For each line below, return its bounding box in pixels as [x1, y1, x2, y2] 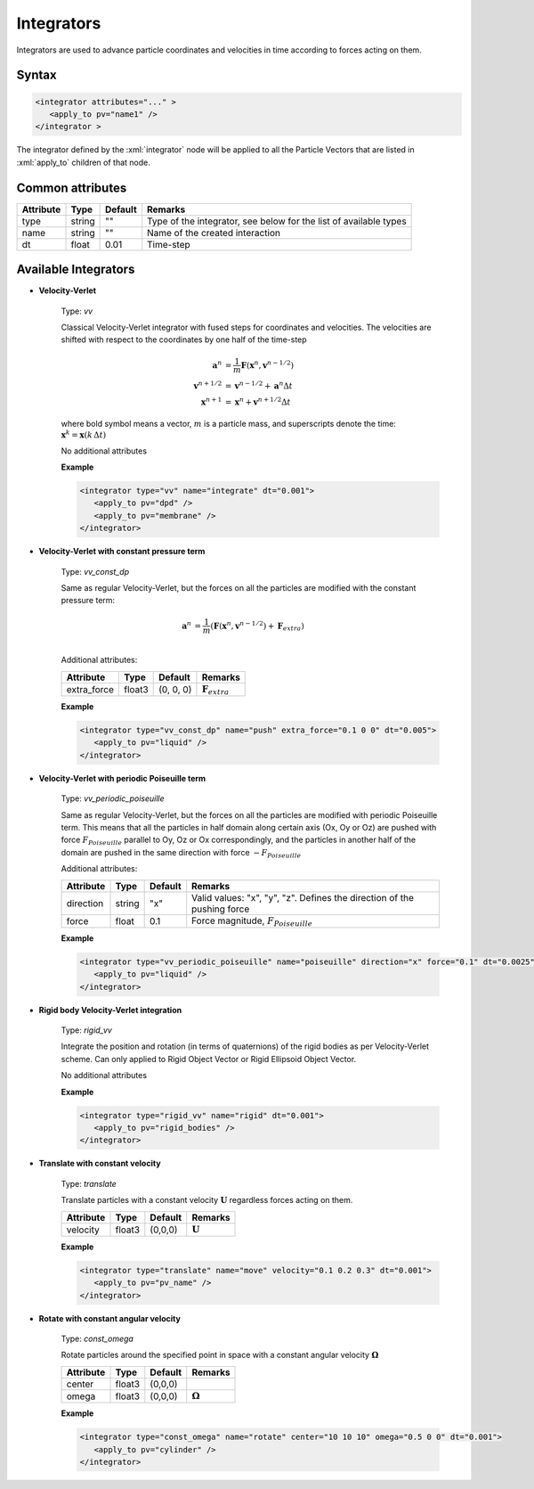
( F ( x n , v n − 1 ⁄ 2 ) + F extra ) [210, 619, 304, 633]
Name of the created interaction [147, 226, 280, 239]
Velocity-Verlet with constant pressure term [38, 546, 206, 557]
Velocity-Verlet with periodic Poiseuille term [38, 773, 206, 783]
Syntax [16, 68, 57, 83]
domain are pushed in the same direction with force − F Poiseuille [61, 847, 302, 860]
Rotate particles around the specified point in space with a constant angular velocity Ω [61, 1350, 379, 1361]
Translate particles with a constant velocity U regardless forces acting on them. [61, 1195, 353, 1206]
